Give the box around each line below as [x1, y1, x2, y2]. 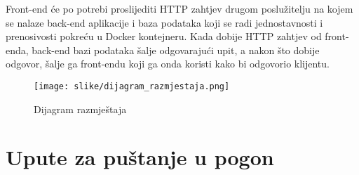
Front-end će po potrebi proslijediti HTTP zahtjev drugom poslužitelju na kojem [6, 1, 353, 15]
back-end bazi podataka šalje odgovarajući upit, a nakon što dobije [32, 42, 320, 57]
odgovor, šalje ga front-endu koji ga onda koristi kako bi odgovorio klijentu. [6, 56, 330, 71]
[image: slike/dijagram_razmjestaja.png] [34, 81, 230, 91]
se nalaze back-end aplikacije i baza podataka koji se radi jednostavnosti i [6, 15, 323, 30]
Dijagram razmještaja [34, 101, 127, 116]
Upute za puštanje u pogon [6, 143, 274, 171]
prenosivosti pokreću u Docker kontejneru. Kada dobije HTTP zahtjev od [6, 29, 322, 44]
